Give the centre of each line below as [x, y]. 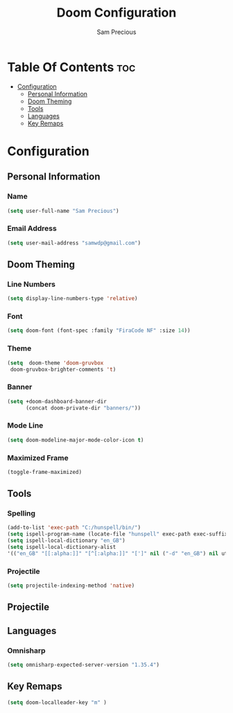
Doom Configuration [116, 13]
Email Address [32, 229]
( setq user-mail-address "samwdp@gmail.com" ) [74, 243]
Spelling [21, 513]
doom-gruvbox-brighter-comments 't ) [63, 369]
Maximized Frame [38, 457]
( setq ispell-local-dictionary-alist [62, 547]
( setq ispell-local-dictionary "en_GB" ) [67, 541]
